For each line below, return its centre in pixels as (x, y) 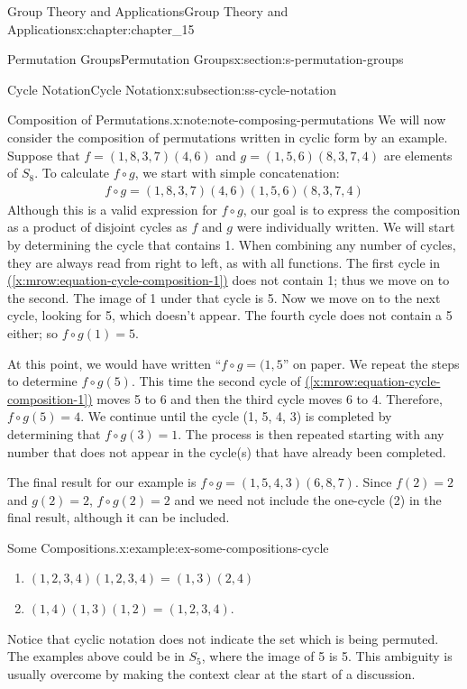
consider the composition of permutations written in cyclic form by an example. (228, 137)
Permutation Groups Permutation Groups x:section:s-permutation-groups (206, 59)
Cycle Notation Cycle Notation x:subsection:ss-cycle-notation (172, 89)
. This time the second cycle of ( (220, 381)
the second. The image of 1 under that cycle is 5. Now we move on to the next (224, 297)
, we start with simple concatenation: (237, 173)
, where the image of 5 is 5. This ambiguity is (327, 656)
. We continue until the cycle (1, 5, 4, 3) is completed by (236, 416)
